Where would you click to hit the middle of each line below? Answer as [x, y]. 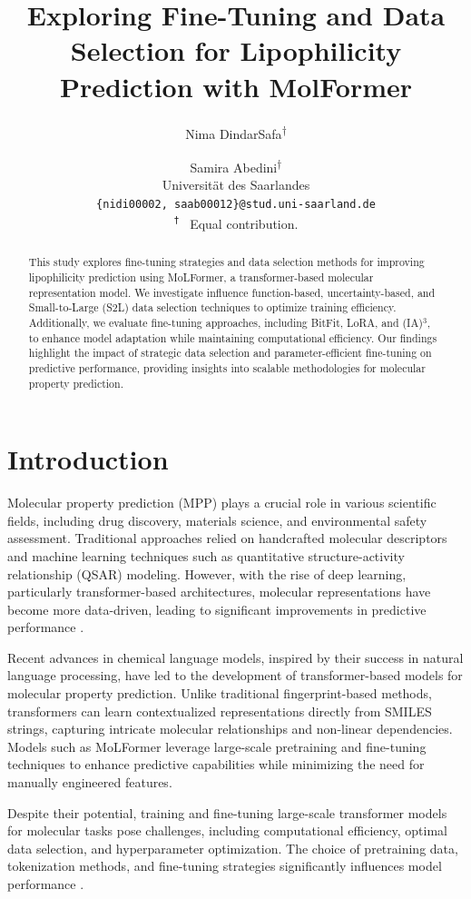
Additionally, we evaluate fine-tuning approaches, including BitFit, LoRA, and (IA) [226, 322]
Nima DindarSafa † [236, 132]
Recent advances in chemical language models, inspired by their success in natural [235, 657]
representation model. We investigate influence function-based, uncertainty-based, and [232, 292]
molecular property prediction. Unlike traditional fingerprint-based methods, [220, 693]
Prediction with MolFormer [236, 86]
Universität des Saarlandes [236, 184]
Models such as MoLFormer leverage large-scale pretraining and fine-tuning [217, 746]
